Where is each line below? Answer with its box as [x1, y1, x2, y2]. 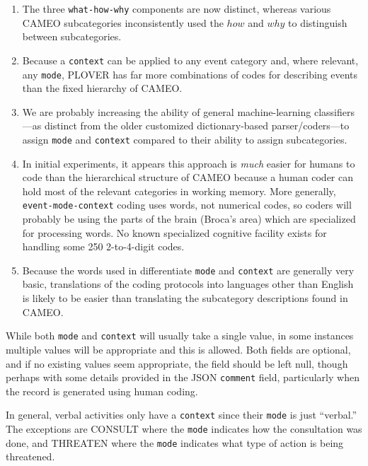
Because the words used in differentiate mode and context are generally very [22, 262, 355, 277]
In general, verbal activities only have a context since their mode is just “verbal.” [6, 407, 357, 422]
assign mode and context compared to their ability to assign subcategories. [22, 132, 347, 146]
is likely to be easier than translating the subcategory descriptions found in [22, 291, 348, 305]
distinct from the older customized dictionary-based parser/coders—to [44, 118, 350, 133]
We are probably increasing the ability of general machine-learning [22, 104, 311, 119]
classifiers [314, 104, 355, 119]
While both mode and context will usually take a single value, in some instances [6, 328, 354, 343]
